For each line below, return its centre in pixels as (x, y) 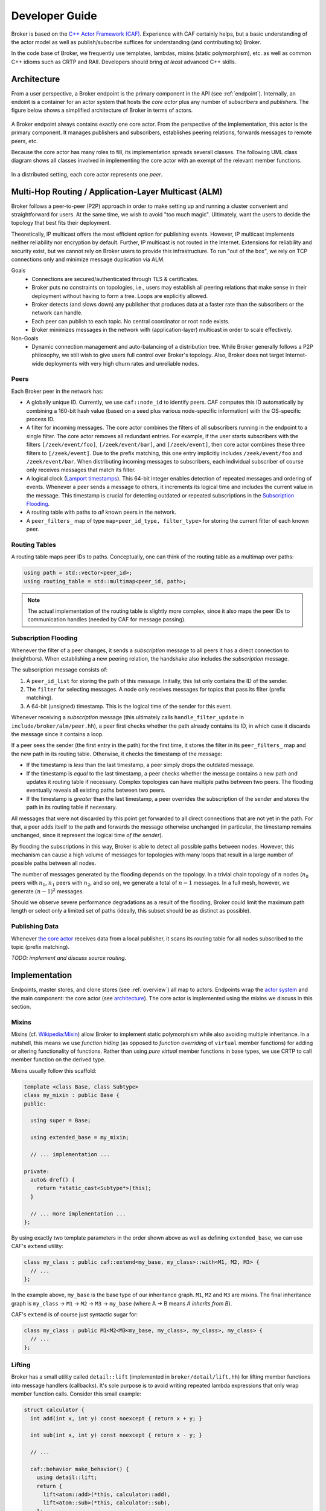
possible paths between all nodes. (54, 863)
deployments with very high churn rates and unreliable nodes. (122, 363)
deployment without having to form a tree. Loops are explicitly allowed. (120, 296)
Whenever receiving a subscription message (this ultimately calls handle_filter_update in (128, 717)
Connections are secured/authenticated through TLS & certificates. (115, 279)
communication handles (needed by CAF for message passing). (107, 620)
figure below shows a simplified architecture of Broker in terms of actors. (102, 110)
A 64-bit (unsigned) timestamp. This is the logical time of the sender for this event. (129, 706)
